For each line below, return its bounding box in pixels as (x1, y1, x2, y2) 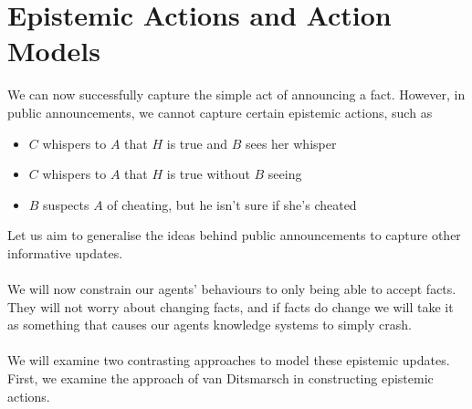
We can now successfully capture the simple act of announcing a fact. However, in (7, 85, 466, 104)
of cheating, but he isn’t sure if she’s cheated (107, 194, 357, 214)
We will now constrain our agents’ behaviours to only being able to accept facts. (7, 279, 456, 299)
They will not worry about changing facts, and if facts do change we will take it (7, 297, 454, 316)
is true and (166, 133, 227, 152)
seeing (267, 164, 302, 184)
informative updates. (7, 243, 123, 262)
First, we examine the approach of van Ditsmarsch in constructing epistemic (7, 369, 434, 388)
